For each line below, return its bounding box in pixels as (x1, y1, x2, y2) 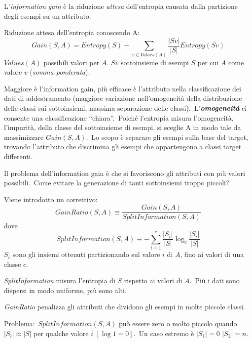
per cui (197, 57, 219, 67)
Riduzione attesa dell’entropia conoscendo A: (4, 27, 140, 38)
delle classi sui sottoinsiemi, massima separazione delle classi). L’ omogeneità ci (4, 102, 247, 113)
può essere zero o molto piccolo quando (119, 318, 237, 329)
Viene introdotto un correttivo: (4, 194, 98, 204)
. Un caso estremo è (133, 328, 194, 338)
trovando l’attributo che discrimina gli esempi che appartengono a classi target (4, 141, 242, 152)
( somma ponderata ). (30, 67, 90, 77)
